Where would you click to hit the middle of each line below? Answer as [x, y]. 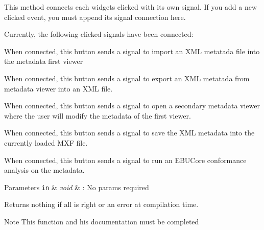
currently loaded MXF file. [46, 142]
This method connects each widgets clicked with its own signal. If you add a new [130, 7]
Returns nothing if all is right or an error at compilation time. [101, 204]
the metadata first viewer [44, 61]
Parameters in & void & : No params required [77, 187]
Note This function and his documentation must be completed [102, 221]
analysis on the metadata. [44, 170]
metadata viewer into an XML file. [58, 88]
